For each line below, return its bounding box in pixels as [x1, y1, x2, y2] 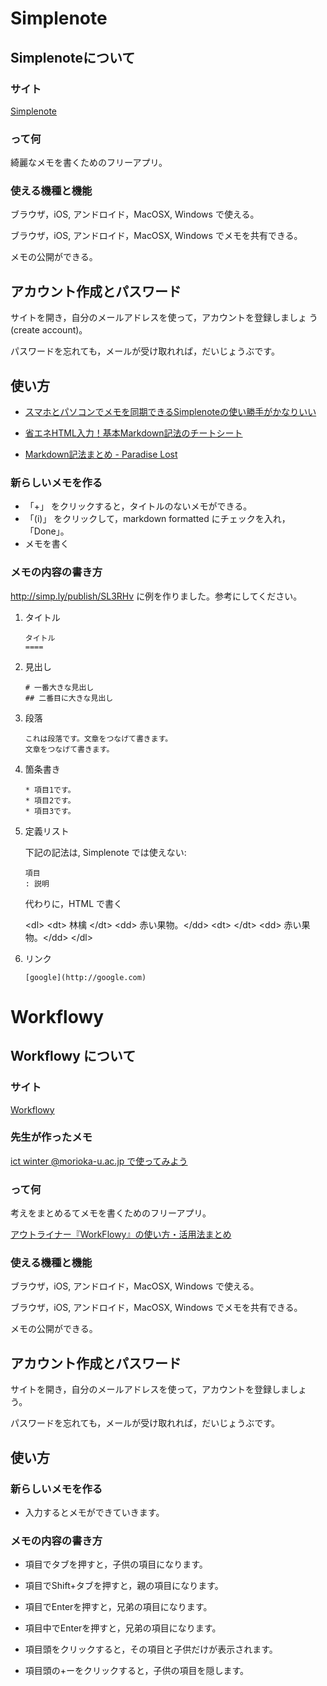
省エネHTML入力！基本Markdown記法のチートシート [24, 427, 243, 439]
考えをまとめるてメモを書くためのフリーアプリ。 [10, 1207, 212, 1219]
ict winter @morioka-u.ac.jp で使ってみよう [10, 1155, 188, 1167]
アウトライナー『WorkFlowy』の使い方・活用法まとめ [10, 1228, 232, 1241]
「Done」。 [24, 525, 70, 537]
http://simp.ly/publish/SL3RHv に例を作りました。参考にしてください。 [10, 590, 303, 602]
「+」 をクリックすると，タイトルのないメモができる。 [24, 500, 253, 512]
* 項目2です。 [24, 795, 76, 806]
